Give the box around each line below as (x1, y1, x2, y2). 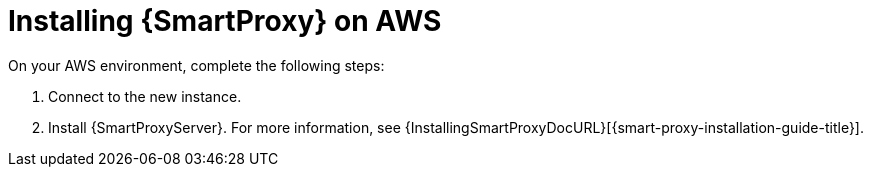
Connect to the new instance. (48, 87, 242, 105)
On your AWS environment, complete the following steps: (8, 56, 385, 74)
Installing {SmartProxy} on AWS (8, 4, 442, 38)
